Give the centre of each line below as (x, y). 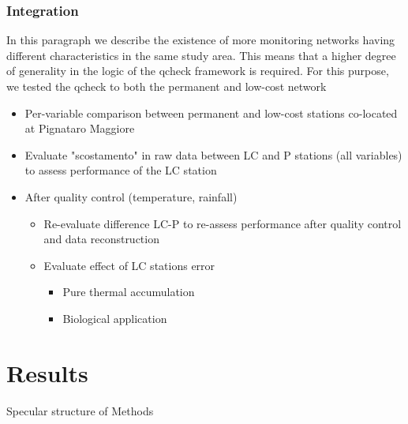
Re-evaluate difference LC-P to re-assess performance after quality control (223, 223)
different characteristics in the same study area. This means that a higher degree (201, 55)
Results (47, 372)
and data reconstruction (101, 239)
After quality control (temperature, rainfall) (131, 196)
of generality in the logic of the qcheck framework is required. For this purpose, (198, 71)
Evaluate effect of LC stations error (129, 265)
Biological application (115, 318)
